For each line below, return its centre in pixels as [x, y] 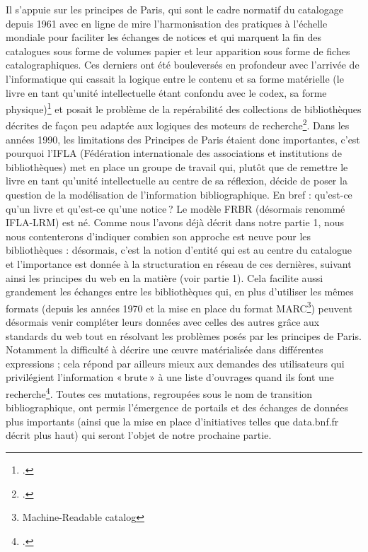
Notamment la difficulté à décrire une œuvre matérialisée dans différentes [165, 350]
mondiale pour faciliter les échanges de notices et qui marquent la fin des [164, 37]
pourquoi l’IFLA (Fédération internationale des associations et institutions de [174, 153]
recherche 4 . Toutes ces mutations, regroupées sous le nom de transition [159, 393]
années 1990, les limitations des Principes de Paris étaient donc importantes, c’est [183, 139]
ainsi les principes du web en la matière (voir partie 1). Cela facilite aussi [165, 277]
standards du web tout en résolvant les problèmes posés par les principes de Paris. [184, 335]
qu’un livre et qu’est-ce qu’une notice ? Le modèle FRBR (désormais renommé [176, 208]
